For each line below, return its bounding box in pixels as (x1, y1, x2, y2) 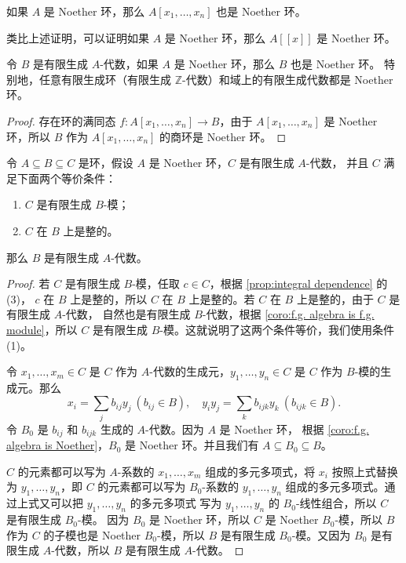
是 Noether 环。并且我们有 (125, 437, 259, 453)
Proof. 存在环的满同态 (6, 112, 116, 129)
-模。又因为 (291, 526, 351, 543)
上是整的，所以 (70, 290, 148, 307)
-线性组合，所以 (295, 495, 377, 511)
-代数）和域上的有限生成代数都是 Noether (182, 71, 393, 87)
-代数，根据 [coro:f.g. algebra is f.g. (202, 306, 375, 322)
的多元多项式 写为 (130, 495, 222, 511)
